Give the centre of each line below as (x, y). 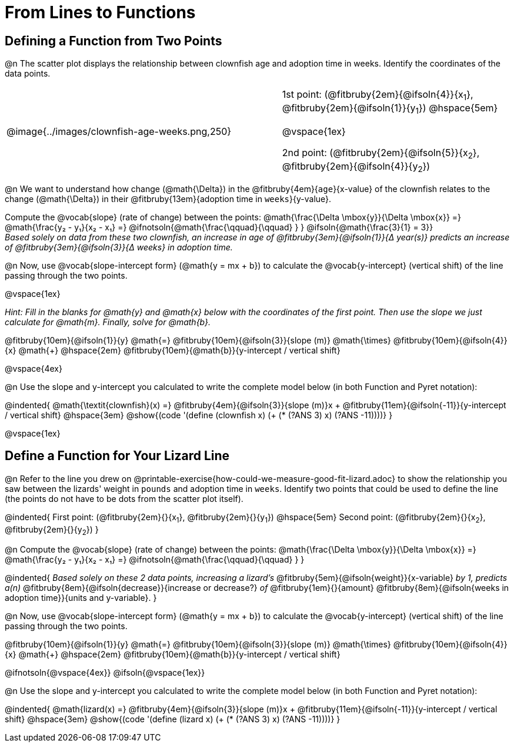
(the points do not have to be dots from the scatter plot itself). (124, 498)
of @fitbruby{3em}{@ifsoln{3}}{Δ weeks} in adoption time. (119, 247)
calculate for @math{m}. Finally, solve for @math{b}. (108, 322)
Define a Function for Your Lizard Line (117, 456)
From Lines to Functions (100, 12)
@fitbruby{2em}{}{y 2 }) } (52, 530)
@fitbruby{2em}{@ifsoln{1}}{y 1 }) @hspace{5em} (390, 109)
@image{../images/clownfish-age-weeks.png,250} (119, 131)
